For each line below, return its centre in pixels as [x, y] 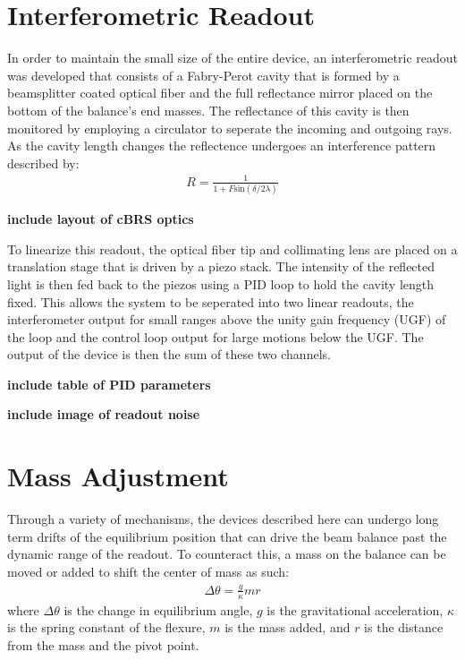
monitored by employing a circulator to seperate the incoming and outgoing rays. [230, 128]
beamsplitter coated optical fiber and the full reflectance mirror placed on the [220, 93]
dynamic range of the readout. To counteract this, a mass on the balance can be [227, 554]
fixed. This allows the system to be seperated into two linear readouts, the [211, 301]
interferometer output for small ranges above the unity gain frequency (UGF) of [227, 319]
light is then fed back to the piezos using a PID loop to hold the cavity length [221, 283]
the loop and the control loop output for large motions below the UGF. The [216, 336]
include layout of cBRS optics [101, 219]
